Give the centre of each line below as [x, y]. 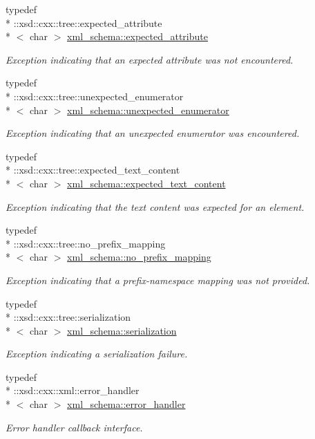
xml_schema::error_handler [126, 404]
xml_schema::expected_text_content [146, 183]
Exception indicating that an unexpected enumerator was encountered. [153, 133]
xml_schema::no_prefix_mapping [139, 257]
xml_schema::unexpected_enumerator [148, 110]
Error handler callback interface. [74, 427]
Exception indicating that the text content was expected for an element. [155, 206]
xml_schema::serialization [122, 330]
